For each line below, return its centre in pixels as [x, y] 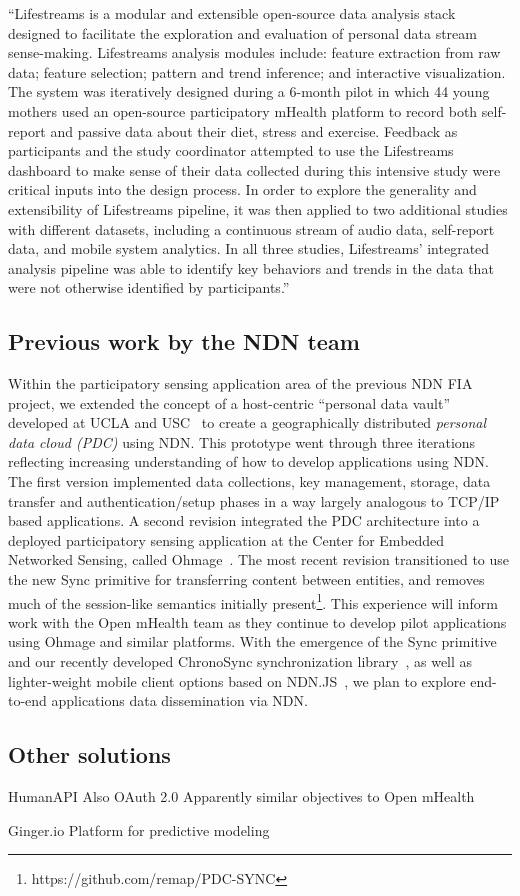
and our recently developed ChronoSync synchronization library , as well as [240, 661]
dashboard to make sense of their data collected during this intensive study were [254, 169]
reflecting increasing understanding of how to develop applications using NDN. [248, 461]
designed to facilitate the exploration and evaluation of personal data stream [242, 32]
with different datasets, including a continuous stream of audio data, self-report [251, 228]
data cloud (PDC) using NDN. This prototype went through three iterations [242, 441]
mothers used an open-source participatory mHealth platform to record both [243, 110]
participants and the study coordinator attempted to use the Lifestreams [231, 150]
